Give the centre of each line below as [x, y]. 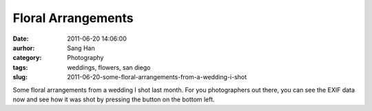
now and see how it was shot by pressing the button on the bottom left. [114, 99]
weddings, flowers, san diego [109, 67]
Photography [85, 58]
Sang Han [81, 48]
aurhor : [24, 48]
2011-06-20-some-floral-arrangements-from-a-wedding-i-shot [157, 77]
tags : [20, 67]
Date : [21, 39]
